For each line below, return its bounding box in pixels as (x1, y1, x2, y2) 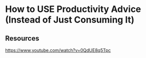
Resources (5, 34, 39, 42)
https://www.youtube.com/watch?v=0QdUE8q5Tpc (5, 47, 111, 53)
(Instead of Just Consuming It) (5, 14, 134, 25)
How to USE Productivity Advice (5, 3, 141, 15)
